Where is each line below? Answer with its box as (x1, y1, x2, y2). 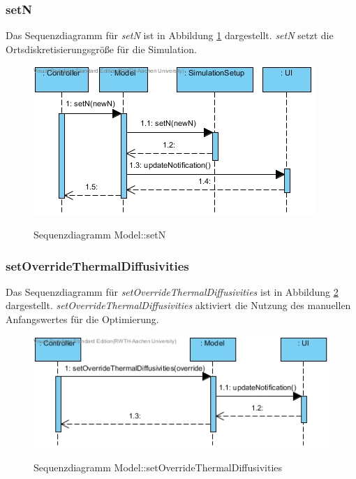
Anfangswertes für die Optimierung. (6, 312, 159, 326)
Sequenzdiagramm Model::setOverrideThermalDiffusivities (34, 459, 283, 474)
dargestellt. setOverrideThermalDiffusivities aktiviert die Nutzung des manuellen (6, 298, 351, 313)
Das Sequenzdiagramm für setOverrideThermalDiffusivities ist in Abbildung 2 (6, 284, 339, 299)
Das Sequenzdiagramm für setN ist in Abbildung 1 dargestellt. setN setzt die (6, 28, 334, 43)
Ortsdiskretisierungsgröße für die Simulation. (6, 41, 197, 56)
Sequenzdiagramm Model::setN (34, 227, 166, 241)
